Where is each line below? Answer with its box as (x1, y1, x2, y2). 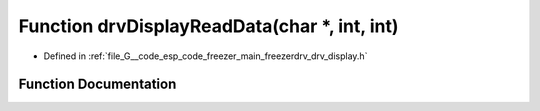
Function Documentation (18, 76, 177, 93)
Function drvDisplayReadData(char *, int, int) (18, 15, 399, 37)
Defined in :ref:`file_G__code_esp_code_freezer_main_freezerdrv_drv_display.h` (43, 50, 368, 62)
